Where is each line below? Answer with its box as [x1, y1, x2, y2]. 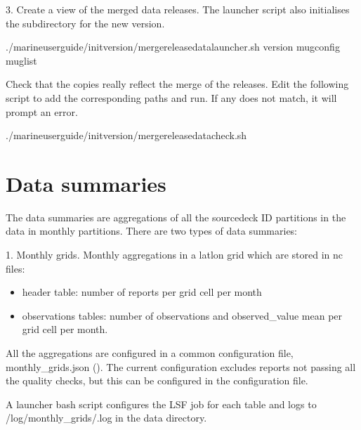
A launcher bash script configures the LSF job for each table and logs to [6, 396, 317, 411]
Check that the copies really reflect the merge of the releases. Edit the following [6, 77, 349, 91]
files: [6, 261, 25, 275]
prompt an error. [6, 104, 78, 119]
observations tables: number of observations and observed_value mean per [22, 308, 343, 322]
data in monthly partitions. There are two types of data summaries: [6, 223, 298, 238]
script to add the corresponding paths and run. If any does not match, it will [6, 90, 337, 105]
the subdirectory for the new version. [6, 15, 165, 30]
